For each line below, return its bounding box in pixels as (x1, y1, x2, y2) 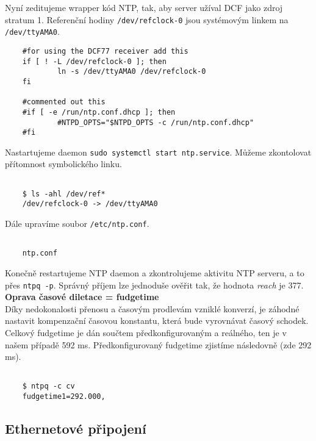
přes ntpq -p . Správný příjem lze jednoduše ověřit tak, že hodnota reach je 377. (5, 278, 304, 291)
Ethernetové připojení (5, 419, 146, 438)
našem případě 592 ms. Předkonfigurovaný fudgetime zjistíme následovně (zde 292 (5, 338, 312, 351)
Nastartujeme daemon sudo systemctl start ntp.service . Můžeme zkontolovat (5, 145, 312, 158)
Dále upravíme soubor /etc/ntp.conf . (5, 217, 149, 230)
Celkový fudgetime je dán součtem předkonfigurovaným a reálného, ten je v (5, 326, 287, 339)
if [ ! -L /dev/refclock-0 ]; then (22, 57, 167, 66)
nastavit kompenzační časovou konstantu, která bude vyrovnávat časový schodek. (5, 314, 309, 327)
